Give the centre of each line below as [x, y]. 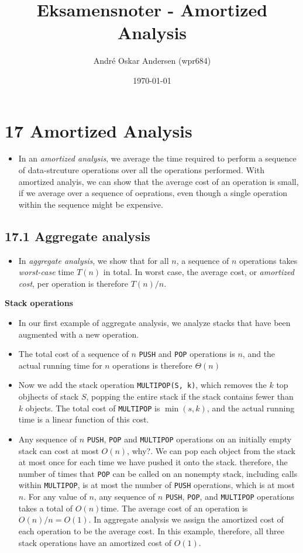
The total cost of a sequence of [73, 354]
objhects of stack [49, 396]
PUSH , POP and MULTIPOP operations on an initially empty [189, 439]
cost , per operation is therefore [73, 283]
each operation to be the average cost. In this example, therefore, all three [151, 530]
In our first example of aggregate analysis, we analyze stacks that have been [154, 322]
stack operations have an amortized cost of [95, 542]
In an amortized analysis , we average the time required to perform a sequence [157, 158]
